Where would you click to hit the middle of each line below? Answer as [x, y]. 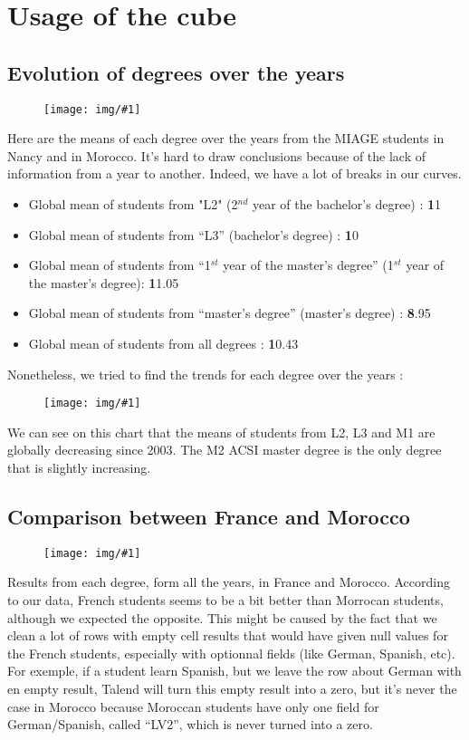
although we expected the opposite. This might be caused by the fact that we [222, 617]
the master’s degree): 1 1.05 [104, 282]
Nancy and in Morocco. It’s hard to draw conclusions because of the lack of [217, 155]
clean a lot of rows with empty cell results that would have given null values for [228, 635]
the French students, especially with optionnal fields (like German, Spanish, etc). [231, 653]
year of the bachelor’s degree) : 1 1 [347, 204]
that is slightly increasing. [79, 468]
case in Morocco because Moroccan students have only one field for [193, 706]
